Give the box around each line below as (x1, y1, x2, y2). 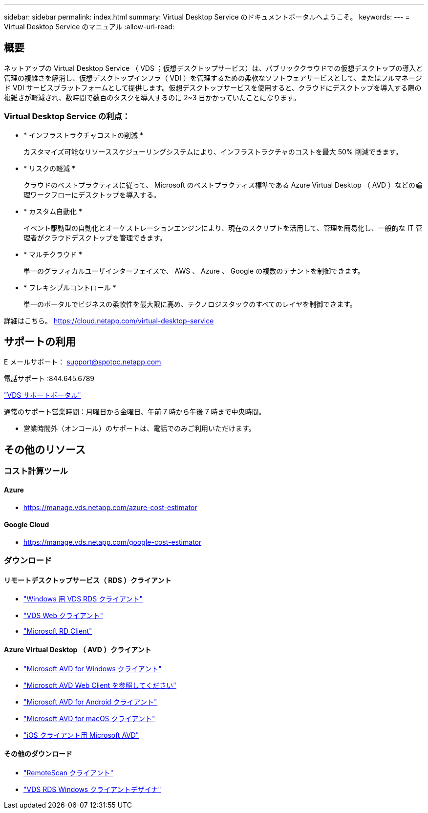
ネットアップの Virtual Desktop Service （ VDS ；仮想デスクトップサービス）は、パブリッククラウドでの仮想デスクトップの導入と (4, 64, 423, 72)
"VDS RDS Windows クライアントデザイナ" (23, 785, 161, 793)
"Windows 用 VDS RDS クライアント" (23, 595, 143, 603)
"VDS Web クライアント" (23, 611, 103, 620)
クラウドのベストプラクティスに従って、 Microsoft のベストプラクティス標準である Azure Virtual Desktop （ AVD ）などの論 (23, 180, 423, 189)
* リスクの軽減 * (23, 164, 75, 172)
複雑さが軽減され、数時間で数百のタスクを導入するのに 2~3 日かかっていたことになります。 (4, 93, 300, 102)
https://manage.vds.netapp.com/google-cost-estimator (23, 537, 202, 546)
